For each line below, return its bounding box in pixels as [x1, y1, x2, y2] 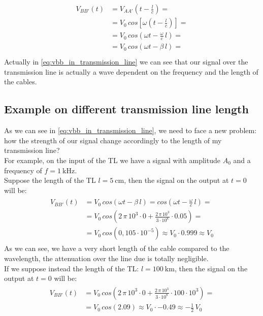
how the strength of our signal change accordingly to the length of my [4, 135, 222, 145]
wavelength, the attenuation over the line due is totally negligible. [4, 253, 209, 264]
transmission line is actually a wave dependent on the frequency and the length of [4, 66, 258, 77]
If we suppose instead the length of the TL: [4, 263, 139, 273]
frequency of [4, 165, 42, 175]
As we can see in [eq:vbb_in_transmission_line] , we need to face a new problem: [4, 125, 257, 136]
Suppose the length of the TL [4, 175, 96, 185]
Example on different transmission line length [4, 101, 249, 117]
